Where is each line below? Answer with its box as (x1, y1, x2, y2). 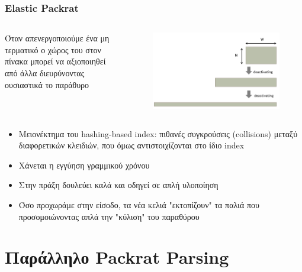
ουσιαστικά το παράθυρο (5, 78, 89, 90)
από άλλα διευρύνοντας (5, 67, 85, 79)
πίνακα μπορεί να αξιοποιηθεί (5, 55, 106, 67)
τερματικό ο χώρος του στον (5, 43, 101, 56)
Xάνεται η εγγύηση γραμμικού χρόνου (18, 158, 150, 171)
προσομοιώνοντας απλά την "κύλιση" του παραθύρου (18, 210, 200, 222)
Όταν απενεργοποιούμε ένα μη (5, 32, 110, 44)
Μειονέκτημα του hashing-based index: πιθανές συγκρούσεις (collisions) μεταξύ (18, 127, 298, 140)
